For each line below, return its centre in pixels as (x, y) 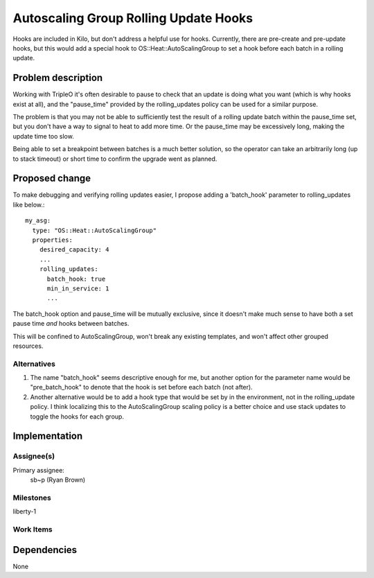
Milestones (32, 498)
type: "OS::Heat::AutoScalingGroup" (95, 230)
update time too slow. (43, 136)
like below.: (29, 204)
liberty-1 (25, 511)
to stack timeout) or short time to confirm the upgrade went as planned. (115, 159)
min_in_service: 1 (78, 289)
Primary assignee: (39, 470)
